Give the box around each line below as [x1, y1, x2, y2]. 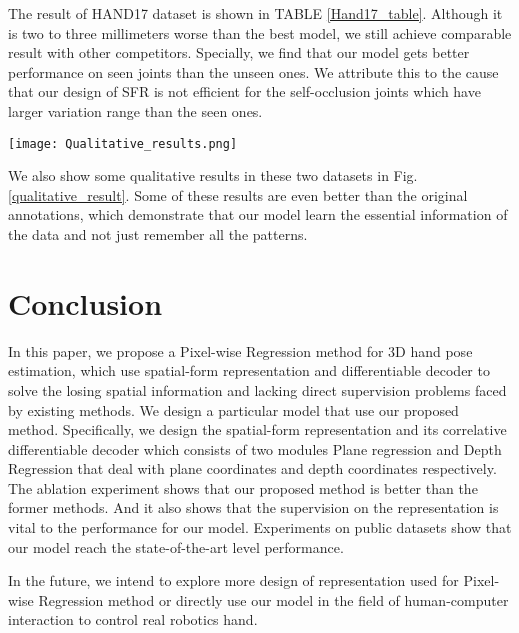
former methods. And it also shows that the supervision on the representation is [8, 497, 499, 518]
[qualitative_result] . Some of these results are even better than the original [8, 184, 468, 205]
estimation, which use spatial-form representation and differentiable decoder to [8, 360, 490, 381]
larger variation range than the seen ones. [8, 100, 263, 121]
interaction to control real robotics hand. [8, 609, 258, 630]
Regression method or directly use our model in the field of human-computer [38, 589, 509, 610]
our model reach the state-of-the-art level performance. [8, 536, 344, 557]
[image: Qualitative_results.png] [8, 136, 238, 151]
